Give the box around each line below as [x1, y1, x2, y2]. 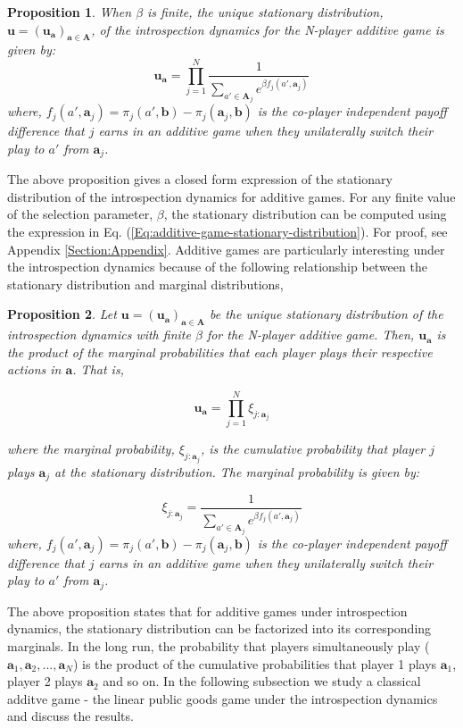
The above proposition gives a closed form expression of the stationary [7, 170, 393, 188]
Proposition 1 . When [7, 3, 132, 21]
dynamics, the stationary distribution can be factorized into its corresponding [7, 619, 432, 638]
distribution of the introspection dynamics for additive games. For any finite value [7, 187, 456, 205]
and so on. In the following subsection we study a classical [103, 672, 421, 690]
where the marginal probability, [7, 439, 175, 458]
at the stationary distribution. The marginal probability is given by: [54, 462, 420, 481]
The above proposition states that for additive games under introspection [7, 601, 408, 620]
